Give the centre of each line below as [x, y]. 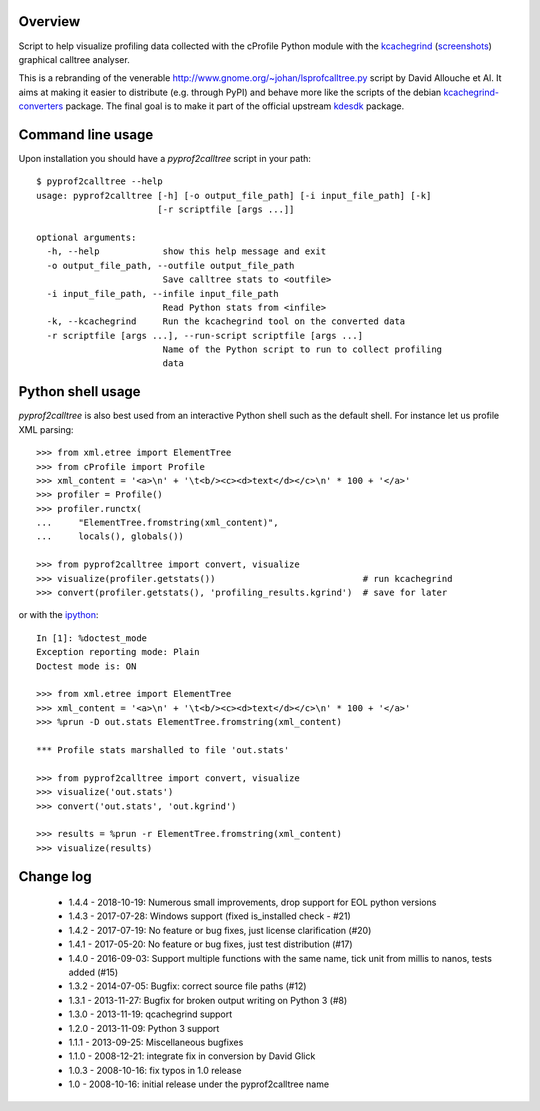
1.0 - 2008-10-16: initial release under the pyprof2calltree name [199, 1084]
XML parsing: [46, 429]
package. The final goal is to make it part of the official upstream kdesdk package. [235, 106]
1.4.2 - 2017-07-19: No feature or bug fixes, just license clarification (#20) [220, 930]
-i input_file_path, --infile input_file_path [162, 293]
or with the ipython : [58, 615]
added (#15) [93, 972]
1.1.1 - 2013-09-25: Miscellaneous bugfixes [156, 1042]
